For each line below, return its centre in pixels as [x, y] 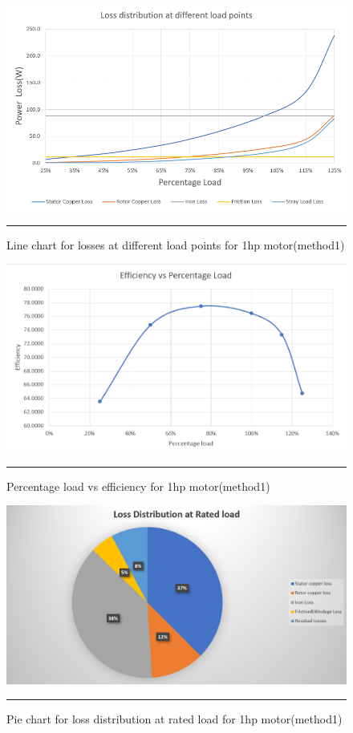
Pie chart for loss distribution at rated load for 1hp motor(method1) [174, 719]
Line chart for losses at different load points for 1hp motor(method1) [176, 244]
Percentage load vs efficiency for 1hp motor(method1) [138, 486]
